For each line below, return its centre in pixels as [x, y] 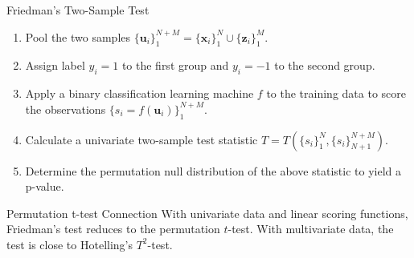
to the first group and [175, 65]
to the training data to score [336, 93]
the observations [66, 109]
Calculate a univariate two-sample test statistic [141, 139]
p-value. [45, 186]
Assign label [55, 65]
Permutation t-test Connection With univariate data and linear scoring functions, [207, 213]
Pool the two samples [78, 36]
